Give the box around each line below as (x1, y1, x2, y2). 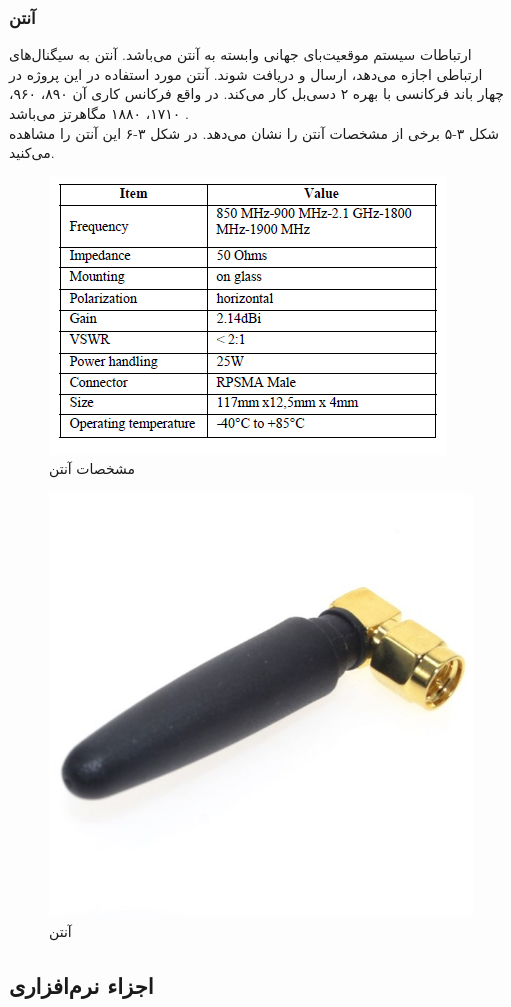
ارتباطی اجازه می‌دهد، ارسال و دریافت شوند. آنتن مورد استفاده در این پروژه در (9, 63, 483, 84)
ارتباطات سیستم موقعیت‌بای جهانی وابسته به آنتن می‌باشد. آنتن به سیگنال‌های (9, 44, 472, 65)
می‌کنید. (9, 142, 55, 163)
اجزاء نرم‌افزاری (9, 969, 154, 1000)
